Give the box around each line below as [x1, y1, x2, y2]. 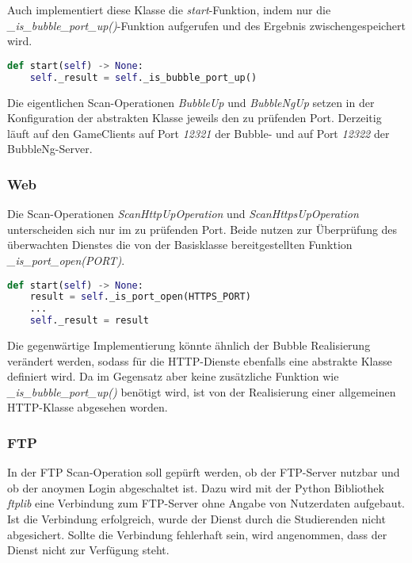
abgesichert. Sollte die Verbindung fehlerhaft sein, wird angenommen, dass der [7, 526, 387, 542]
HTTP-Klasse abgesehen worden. [7, 399, 168, 416]
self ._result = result [29, 315, 150, 327]
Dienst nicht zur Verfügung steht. [7, 542, 170, 558]
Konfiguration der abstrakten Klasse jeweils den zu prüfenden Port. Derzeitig [7, 109, 382, 126]
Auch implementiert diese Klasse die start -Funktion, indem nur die [7, 2, 331, 17]
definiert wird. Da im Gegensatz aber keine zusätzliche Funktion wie [7, 368, 339, 385]
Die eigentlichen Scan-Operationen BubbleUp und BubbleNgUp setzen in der [7, 94, 375, 110]
